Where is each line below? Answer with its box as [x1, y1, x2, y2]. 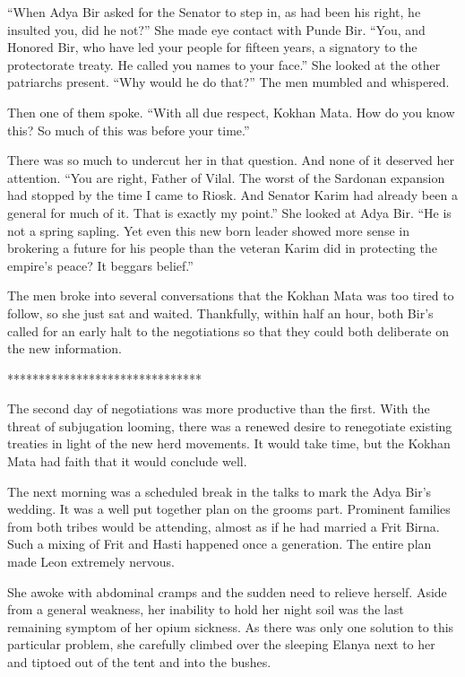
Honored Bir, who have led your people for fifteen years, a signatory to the [7, 38, 418, 56]
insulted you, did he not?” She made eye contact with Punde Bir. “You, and [7, 20, 426, 39]
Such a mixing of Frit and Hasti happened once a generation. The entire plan [7, 534, 432, 553]
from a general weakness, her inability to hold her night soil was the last [7, 600, 404, 619]
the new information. [7, 339, 123, 358]
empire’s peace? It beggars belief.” [7, 256, 194, 274]
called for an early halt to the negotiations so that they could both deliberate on [7, 321, 450, 340]
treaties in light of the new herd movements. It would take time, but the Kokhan [7, 434, 451, 453]
